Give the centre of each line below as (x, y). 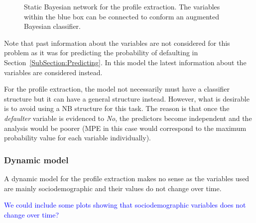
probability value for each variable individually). (77, 138)
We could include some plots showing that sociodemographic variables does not (125, 205)
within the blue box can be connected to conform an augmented (122, 16)
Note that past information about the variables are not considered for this (117, 43)
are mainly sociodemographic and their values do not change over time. (113, 188)
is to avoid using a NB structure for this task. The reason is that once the (117, 108)
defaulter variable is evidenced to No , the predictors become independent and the (128, 118)
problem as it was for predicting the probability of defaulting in (101, 53)
